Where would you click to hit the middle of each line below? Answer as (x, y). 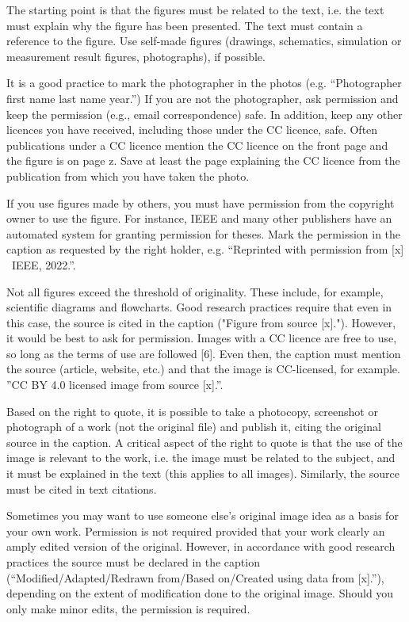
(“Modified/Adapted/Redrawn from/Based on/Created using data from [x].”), (195, 577)
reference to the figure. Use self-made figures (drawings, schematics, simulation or (204, 41)
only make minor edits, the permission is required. (128, 608)
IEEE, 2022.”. (44, 264)
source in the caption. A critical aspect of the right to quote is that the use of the (204, 442)
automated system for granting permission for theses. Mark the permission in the (204, 233)
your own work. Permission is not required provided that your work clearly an (196, 530)
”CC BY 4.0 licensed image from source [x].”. (115, 385)
